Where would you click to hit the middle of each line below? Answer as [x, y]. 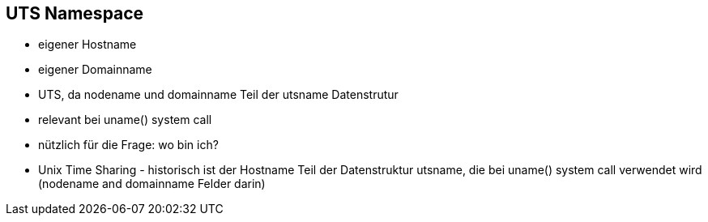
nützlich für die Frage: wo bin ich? [128, 145]
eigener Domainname [95, 70]
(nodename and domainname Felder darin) [152, 184]
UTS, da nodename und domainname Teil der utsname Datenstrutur [218, 95]
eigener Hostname [87, 45]
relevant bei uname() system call [125, 120]
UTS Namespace [75, 13]
